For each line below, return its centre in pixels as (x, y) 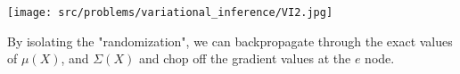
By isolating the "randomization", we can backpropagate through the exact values (230, 41)
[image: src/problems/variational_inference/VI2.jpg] (170, 12)
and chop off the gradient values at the (245, 58)
